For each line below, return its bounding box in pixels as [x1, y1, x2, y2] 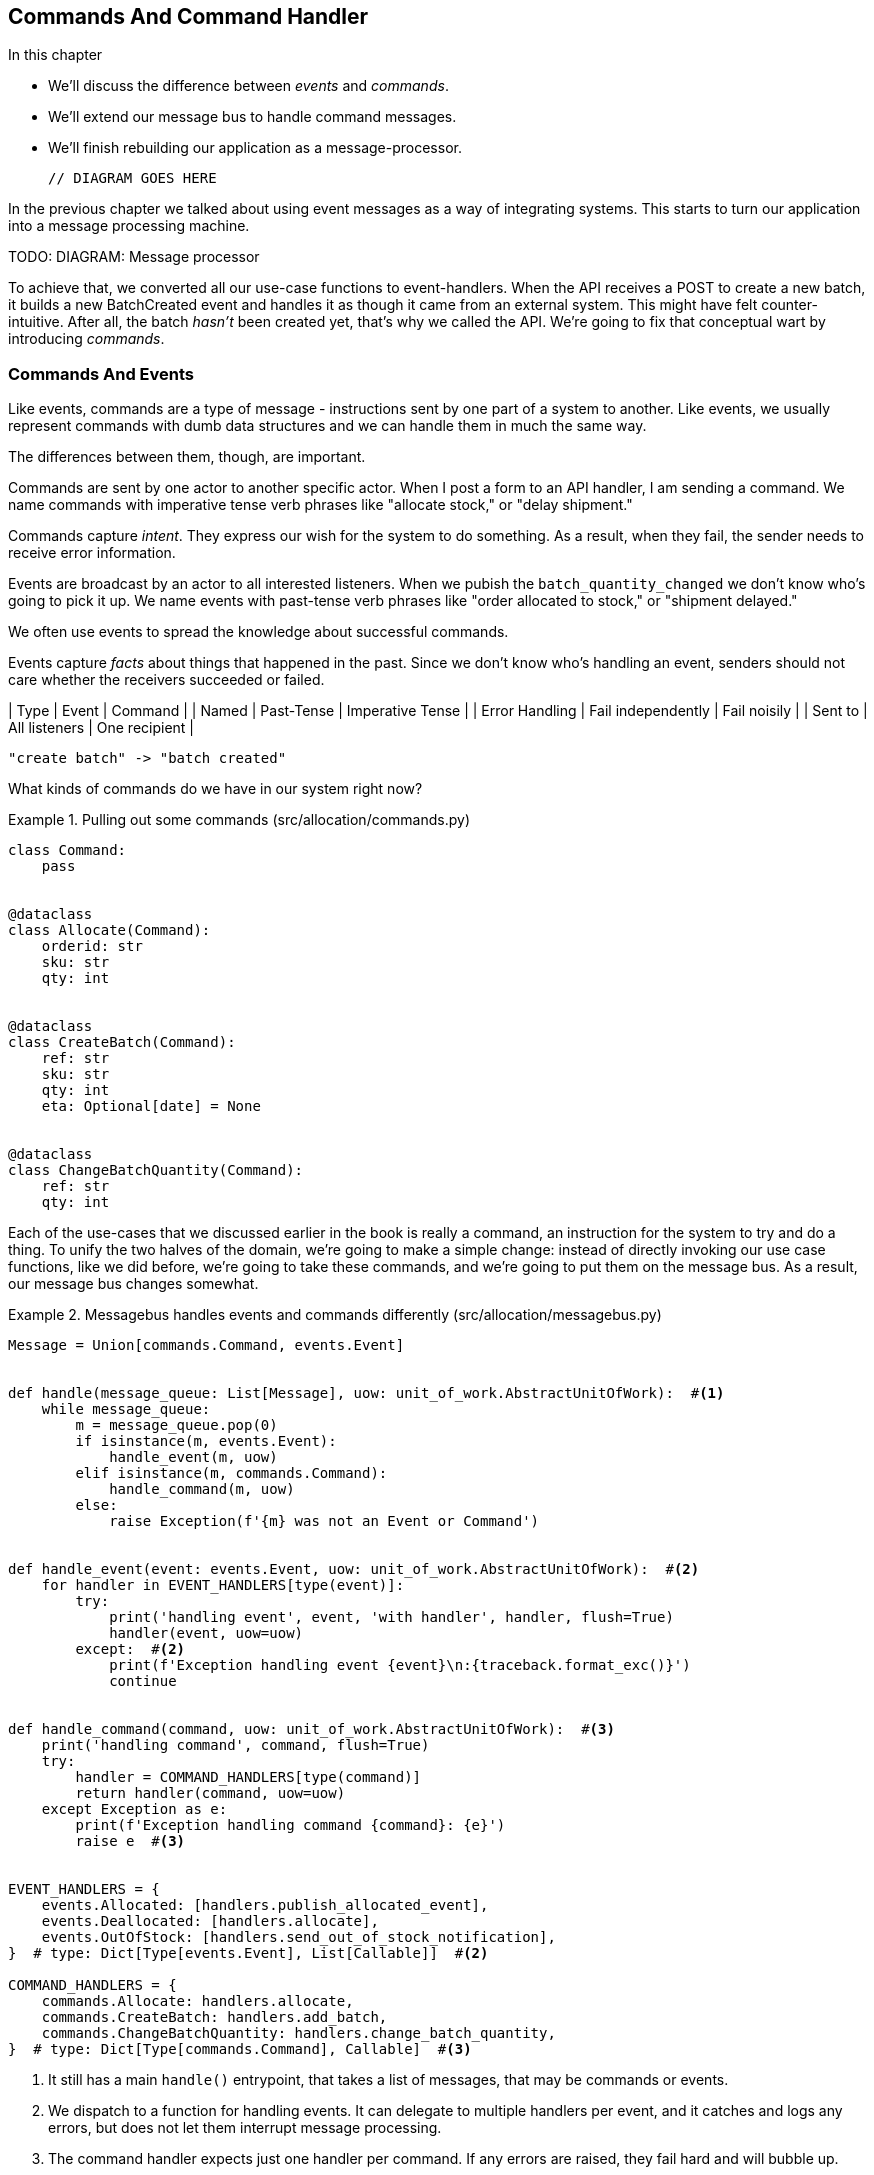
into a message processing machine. [8, 217, 250, 235]
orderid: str [41, 938, 143, 955]
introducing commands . [8, 330, 165, 348]
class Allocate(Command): [8, 922, 211, 939]
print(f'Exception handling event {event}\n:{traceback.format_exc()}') [109, 1657, 691, 1674]
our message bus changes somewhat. [8, 1275, 259, 1293]
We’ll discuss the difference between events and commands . [48, 77, 449, 95]
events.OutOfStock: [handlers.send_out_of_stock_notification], [41, 1929, 556, 1946]
